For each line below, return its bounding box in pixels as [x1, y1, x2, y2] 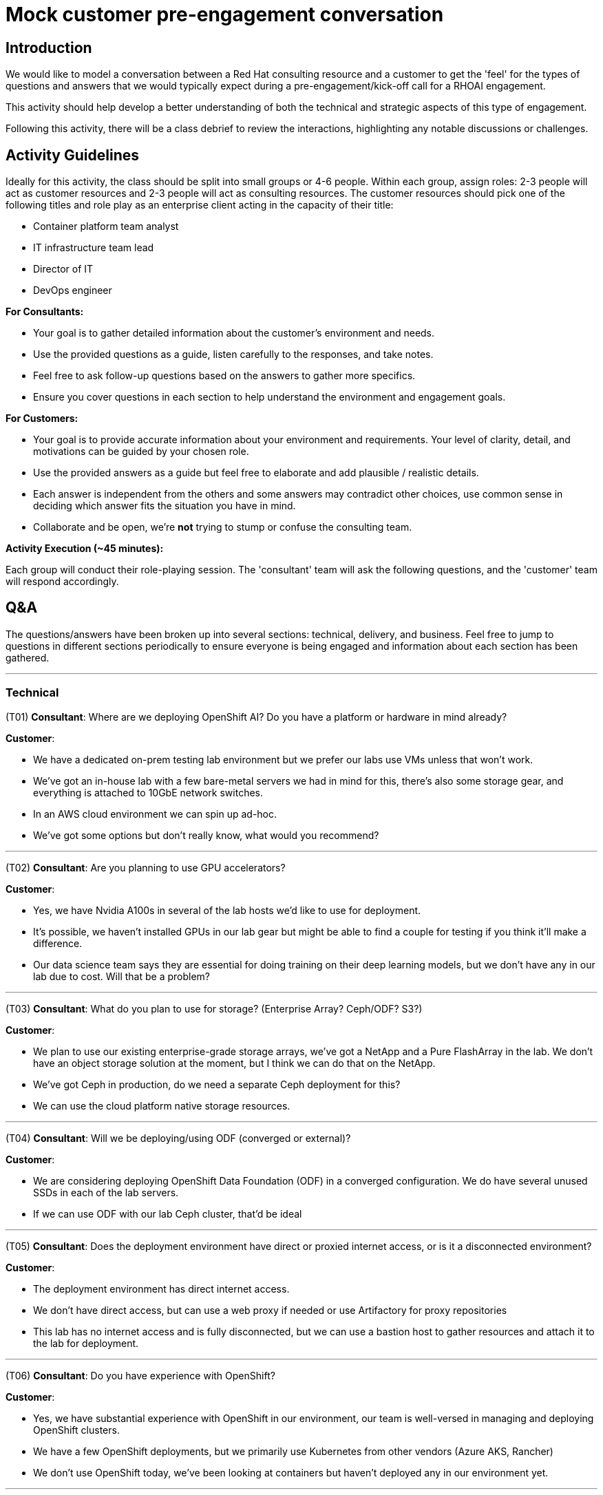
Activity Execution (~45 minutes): [6, 542, 164, 555]
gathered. [6, 651, 50, 664]
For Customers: [6, 412, 78, 425]
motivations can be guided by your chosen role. [33, 445, 249, 458]
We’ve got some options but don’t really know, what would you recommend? [33, 829, 379, 841]
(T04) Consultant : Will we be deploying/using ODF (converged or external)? [6, 1132, 351, 1144]
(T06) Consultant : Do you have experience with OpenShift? [6, 1369, 275, 1381]
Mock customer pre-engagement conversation [6, 3, 444, 26]
